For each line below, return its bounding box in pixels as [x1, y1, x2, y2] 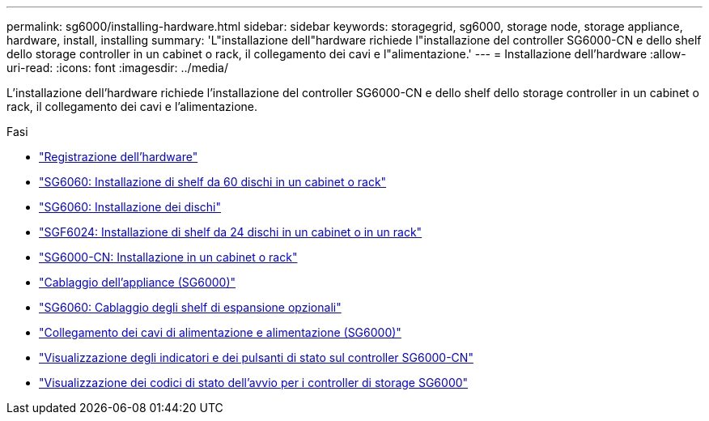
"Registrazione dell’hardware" [39, 150, 198, 164]
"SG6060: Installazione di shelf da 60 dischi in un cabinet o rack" [39, 175, 387, 189]
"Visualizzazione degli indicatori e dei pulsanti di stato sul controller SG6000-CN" [39, 351, 473, 364]
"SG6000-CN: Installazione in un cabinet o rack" [39, 250, 298, 264]
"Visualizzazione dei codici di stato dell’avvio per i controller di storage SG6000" [39, 376, 469, 389]
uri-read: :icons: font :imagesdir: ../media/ [6, 61, 228, 74]
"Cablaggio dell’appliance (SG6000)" [39, 275, 236, 289]
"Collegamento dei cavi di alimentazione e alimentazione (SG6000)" [39, 325, 401, 339]
